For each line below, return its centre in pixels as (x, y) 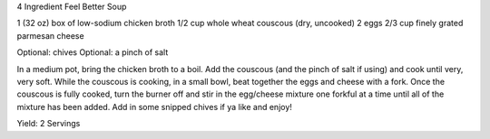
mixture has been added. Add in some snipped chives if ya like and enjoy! (154, 107)
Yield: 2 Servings (49, 124)
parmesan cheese (51, 35)
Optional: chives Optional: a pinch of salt (93, 52)
